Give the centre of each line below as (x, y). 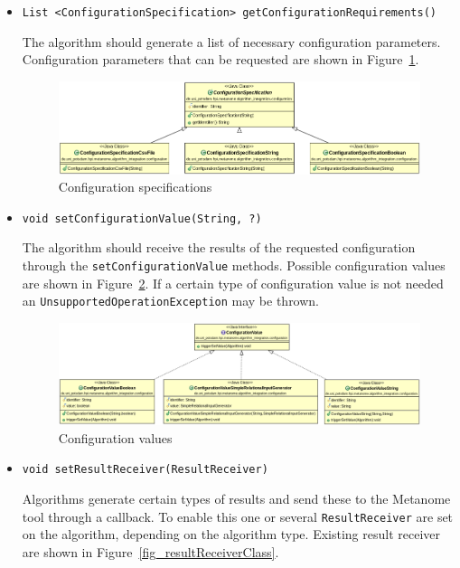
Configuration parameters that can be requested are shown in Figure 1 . (221, 59)
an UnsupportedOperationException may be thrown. (171, 301)
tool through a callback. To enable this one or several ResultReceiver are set (238, 516)
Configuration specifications (135, 187)
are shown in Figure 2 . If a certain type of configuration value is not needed (233, 283)
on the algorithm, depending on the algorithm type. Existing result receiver (231, 534)
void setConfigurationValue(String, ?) (142, 218)
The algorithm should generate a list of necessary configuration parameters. (231, 41)
